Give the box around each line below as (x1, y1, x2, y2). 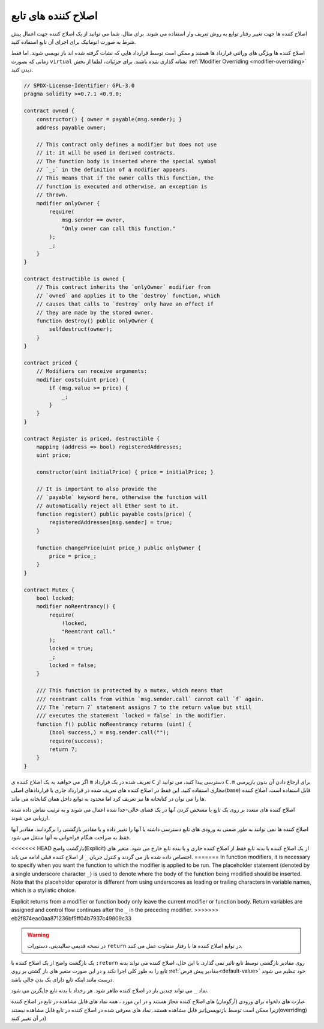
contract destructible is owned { (23, 276, 125, 282)
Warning (27, 931, 49, 938)
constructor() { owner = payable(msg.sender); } (36, 116, 182, 122)
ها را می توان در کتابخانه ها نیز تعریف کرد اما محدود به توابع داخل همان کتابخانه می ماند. (11, 795, 206, 802)
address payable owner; (36, 124, 106, 131)
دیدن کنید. (11, 66, 34, 73)
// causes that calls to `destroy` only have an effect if (36, 301, 214, 307)
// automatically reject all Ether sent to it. (36, 502, 179, 509)
